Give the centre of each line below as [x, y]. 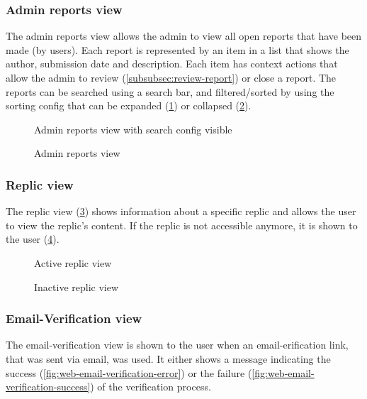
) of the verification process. [151, 387]
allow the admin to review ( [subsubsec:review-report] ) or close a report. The [171, 77]
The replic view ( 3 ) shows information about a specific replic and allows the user [181, 211]
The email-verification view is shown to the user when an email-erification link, [177, 345]
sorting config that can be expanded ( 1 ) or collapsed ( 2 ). [129, 105]
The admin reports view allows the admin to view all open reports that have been [184, 36]
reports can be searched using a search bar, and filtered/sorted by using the [170, 91]
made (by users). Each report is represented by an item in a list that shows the [177, 49]
